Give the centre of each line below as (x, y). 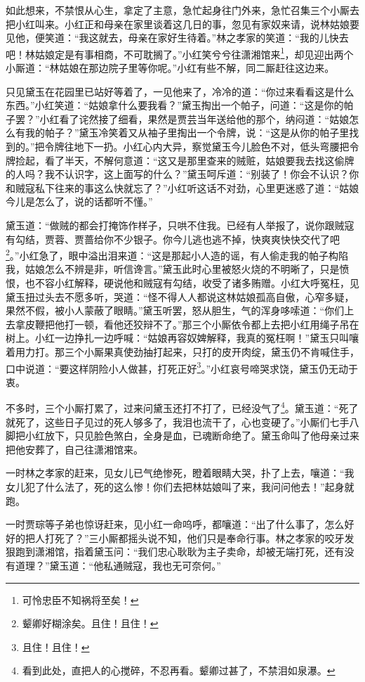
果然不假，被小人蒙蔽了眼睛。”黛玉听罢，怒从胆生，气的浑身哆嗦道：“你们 (175, 310)
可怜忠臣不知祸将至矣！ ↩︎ (80, 599)
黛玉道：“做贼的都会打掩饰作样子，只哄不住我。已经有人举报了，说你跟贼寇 (180, 225)
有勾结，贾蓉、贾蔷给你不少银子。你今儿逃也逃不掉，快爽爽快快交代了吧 (173, 239)
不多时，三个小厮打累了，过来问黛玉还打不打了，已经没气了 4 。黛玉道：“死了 (182, 407)
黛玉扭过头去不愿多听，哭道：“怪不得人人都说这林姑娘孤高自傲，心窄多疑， (180, 296)
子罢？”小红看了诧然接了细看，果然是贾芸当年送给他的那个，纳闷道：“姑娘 (178, 118)
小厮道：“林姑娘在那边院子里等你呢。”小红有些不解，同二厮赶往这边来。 (170, 68)
